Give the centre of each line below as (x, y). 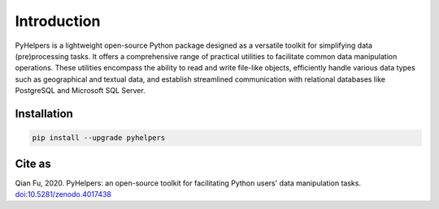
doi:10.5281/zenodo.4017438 (63, 194)
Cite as (33, 163)
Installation (44, 113)
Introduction (58, 21)
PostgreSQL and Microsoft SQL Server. (80, 91)
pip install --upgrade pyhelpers (99, 138)
